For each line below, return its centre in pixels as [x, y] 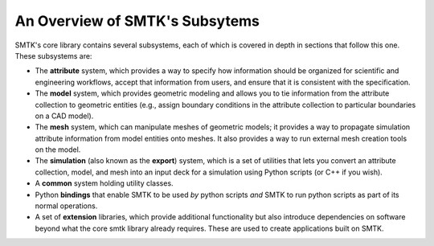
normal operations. [66, 206]
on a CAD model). [64, 116]
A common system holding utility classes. [104, 183]
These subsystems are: [53, 55]
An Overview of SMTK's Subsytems [137, 21]
